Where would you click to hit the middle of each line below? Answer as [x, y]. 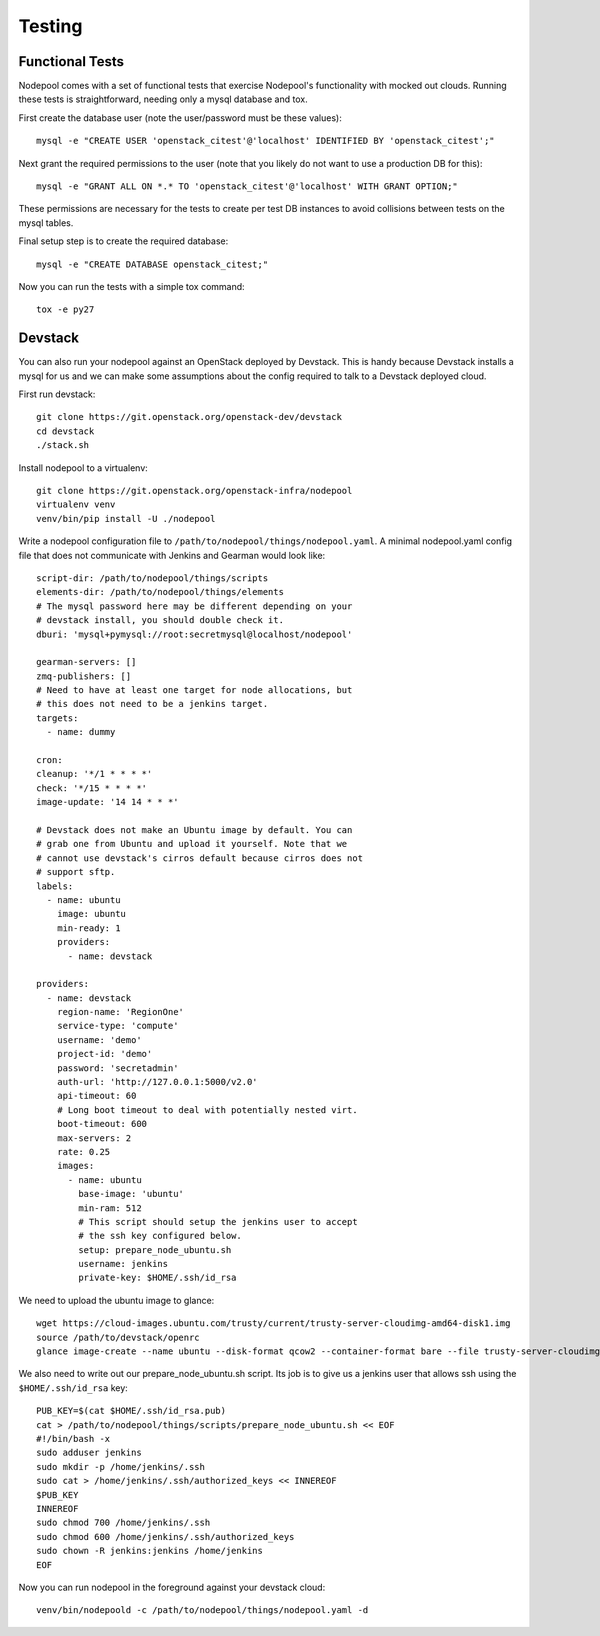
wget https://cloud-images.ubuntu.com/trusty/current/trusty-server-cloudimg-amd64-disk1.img [273, 1323]
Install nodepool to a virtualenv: [83, 467]
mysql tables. [46, 222]
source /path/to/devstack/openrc [118, 1337]
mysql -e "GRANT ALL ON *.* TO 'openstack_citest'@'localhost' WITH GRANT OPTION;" [247, 186]
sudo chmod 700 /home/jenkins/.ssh [123, 1523]
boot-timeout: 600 [102, 1124]
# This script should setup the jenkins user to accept [218, 1221]
